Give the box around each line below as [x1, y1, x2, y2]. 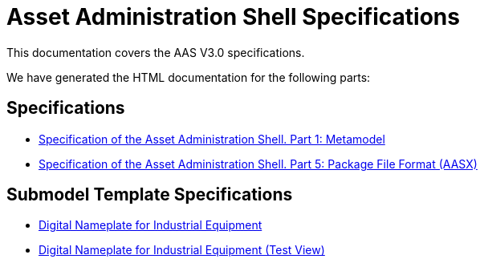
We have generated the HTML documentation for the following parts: [6, 70, 371, 84]
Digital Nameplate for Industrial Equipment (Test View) [39, 243, 325, 257]
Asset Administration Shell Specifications [6, 3, 460, 30]
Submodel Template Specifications [6, 184, 293, 205]
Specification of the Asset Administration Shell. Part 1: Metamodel [39, 131, 385, 146]
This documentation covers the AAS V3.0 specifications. [6, 45, 305, 59]
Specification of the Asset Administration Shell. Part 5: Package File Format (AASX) [39, 156, 478, 171]
